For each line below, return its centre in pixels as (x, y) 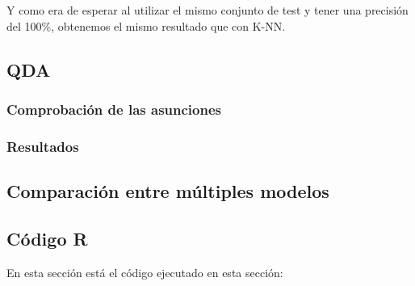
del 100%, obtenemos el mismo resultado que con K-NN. (146, 25)
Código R (47, 238)
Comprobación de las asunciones (114, 109)
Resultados (43, 146)
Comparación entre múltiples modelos (168, 191)
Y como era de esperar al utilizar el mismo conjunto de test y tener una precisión (207, 10)
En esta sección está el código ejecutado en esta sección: (145, 272)
